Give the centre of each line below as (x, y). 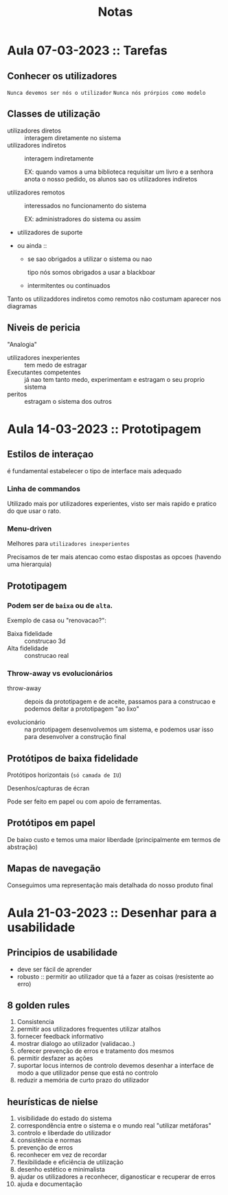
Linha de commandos (44, 488)
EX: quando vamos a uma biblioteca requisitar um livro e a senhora (119, 172)
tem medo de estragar (56, 365)
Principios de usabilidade (62, 953)
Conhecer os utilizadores (62, 76)
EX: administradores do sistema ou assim (82, 219)
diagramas (22, 306)
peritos (17, 394)
